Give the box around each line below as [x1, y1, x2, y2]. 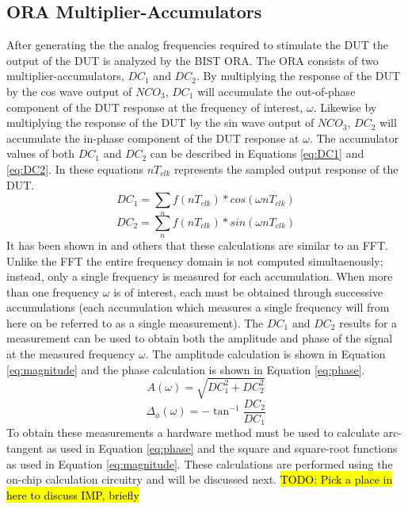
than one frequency [6, 283, 100, 300]
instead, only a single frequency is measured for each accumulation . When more [6, 268, 393, 285]
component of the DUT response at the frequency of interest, [6, 98, 303, 115]
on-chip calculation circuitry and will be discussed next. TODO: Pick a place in [6, 471, 393, 488]
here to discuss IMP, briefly [6, 486, 139, 503]
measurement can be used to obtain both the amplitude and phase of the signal [6, 330, 393, 346]
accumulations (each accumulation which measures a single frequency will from [6, 299, 390, 316]
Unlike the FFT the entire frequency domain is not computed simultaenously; [6, 252, 383, 269]
